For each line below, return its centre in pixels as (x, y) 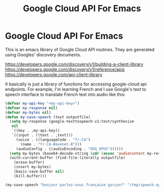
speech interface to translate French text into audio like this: (65, 94)
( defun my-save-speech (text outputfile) (48, 117)
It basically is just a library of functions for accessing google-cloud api (76, 84)
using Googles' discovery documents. (43, 55)
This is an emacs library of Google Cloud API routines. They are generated (80, 49)
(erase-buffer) (29, 162)
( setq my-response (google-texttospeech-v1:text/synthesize (72, 122)
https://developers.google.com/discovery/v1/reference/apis (65, 69)
